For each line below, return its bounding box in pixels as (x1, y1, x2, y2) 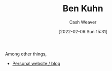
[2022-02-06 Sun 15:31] (58, 28, 108, 34)
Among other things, (5, 51, 47, 57)
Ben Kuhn (62, 3, 104, 14)
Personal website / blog (12, 60, 61, 66)
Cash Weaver (69, 19, 97, 25)
